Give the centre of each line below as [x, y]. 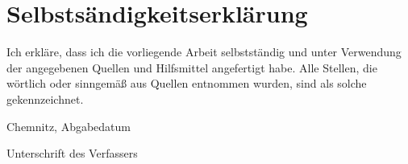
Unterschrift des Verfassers [72, 153]
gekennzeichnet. [45, 98]
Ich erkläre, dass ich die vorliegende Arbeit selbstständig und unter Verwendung [204, 52]
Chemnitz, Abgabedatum [69, 126]
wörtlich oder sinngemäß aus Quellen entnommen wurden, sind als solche [187, 83]
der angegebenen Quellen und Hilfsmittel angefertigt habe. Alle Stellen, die [192, 67]
